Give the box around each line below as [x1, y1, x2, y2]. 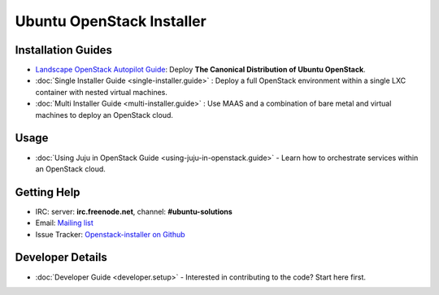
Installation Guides [15, 43, 113, 57]
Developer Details [15, 250, 107, 264]
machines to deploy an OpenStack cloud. [35, 110, 174, 119]
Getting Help [15, 185, 80, 199]
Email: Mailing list [35, 218, 93, 228]
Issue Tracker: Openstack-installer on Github [35, 229, 186, 239]
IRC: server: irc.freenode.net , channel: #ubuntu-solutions [35, 206, 233, 216]
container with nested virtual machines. [35, 87, 168, 97]
